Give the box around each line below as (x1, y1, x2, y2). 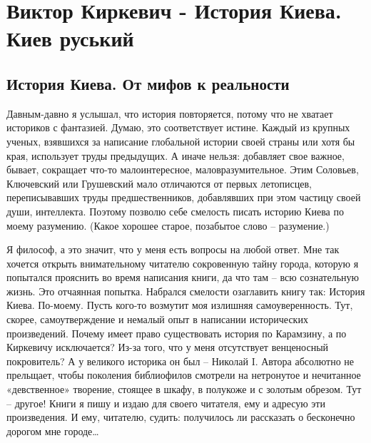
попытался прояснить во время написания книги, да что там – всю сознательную (6, 270, 359, 285)
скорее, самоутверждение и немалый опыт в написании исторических (6, 312, 308, 327)
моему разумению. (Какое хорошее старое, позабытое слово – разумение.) (6, 218, 330, 233)
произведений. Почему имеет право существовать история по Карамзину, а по (6, 325, 347, 340)
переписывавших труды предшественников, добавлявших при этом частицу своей (6, 190, 361, 205)
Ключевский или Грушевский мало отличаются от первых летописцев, (6, 175, 312, 190)
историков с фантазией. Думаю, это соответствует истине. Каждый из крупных (6, 120, 350, 135)
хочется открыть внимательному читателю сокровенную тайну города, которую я (6, 255, 359, 270)
